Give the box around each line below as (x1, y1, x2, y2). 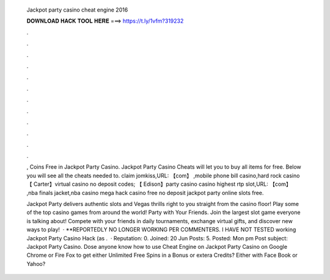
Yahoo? (26, 260, 46, 267)
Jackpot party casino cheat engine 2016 (26, 6, 128, 13)
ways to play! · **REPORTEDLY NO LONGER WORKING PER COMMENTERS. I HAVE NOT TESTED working (26, 226, 296, 234)
